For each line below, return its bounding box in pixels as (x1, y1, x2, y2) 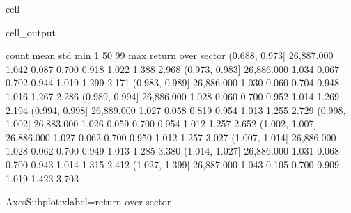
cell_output (6, 24, 56, 39)
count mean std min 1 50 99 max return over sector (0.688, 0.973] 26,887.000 (6, 48, 334, 63)
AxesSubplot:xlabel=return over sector (6, 194, 171, 209)
